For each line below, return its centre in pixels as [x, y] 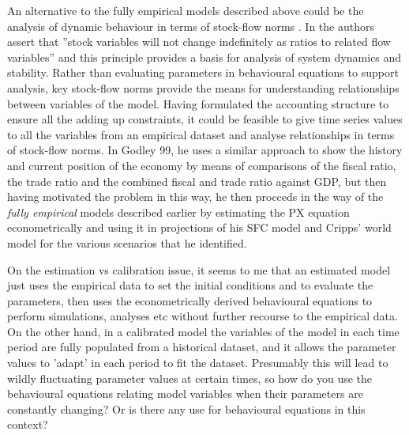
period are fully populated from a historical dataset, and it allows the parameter [202, 347]
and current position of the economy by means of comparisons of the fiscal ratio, [202, 165]
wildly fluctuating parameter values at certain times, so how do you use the [190, 378]
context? [28, 424]
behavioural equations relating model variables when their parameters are [185, 393]
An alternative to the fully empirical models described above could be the [186, 10]
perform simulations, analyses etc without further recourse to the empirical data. [203, 316]
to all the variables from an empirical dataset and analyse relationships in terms [201, 134]
